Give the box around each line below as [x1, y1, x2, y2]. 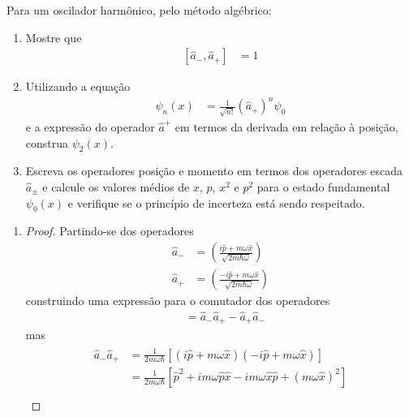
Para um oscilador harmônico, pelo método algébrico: [6, 2, 272, 18]
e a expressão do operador [25, 118, 155, 135]
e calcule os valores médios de [42, 178, 190, 196]
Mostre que [25, 28, 82, 45]
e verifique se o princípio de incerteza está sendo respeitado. [67, 194, 365, 211]
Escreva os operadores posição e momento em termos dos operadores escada [25, 162, 403, 179]
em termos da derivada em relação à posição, [174, 118, 398, 135]
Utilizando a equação [25, 78, 131, 95]
